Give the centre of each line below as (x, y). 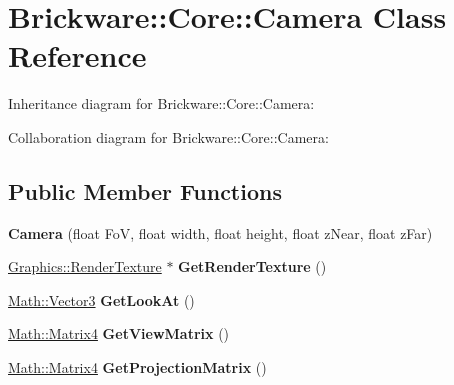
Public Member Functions (145, 190)
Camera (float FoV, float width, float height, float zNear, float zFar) (220, 232)
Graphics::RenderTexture (85, 266)
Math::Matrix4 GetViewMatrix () (119, 333)
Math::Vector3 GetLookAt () (101, 299)
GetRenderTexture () (252, 266)
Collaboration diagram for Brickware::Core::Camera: (168, 136)
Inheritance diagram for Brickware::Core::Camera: (161, 103)
